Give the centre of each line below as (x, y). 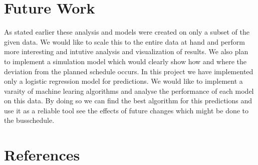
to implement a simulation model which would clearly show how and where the (125, 61)
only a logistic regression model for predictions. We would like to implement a (123, 81)
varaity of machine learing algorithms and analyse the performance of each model (129, 91)
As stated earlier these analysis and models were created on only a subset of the (127, 32)
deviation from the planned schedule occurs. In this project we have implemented (129, 71)
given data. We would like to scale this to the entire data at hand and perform (124, 41)
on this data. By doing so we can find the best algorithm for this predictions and (128, 101)
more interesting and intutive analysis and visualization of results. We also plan (126, 51)
